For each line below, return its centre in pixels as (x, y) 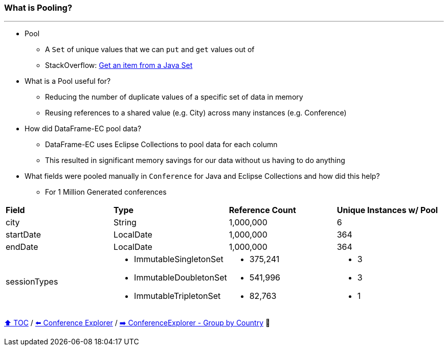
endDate (22, 247)
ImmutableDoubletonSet (181, 278)
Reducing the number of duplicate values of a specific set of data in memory (174, 97)
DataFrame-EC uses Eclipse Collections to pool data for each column (161, 145)
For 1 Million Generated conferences (106, 192)
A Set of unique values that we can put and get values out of (150, 50)
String (125, 223)
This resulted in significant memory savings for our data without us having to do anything (195, 160)
